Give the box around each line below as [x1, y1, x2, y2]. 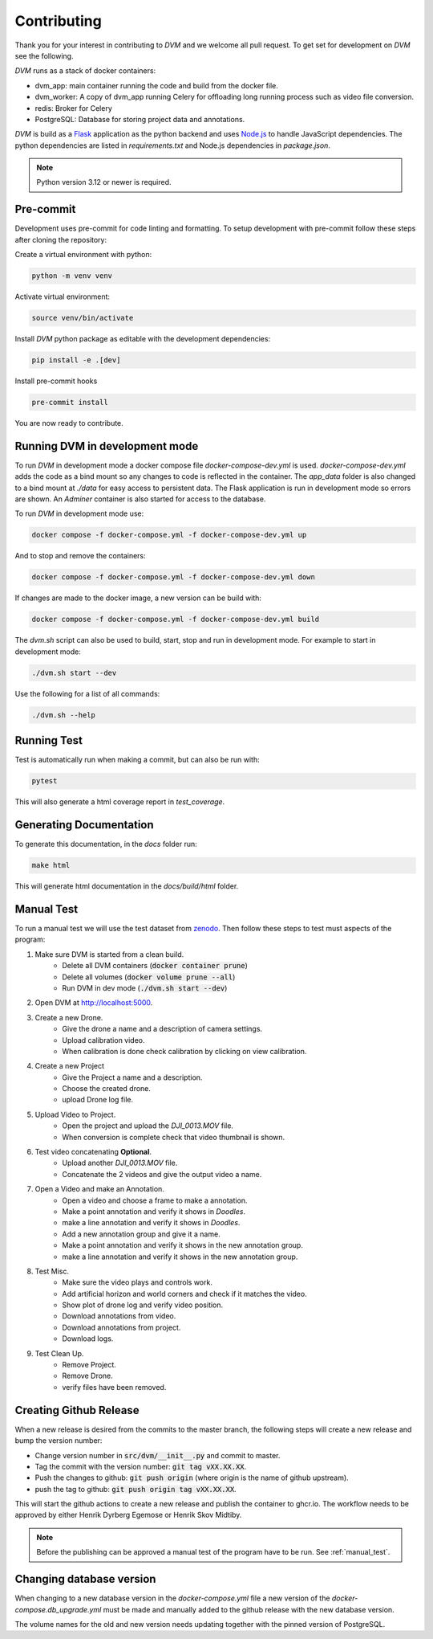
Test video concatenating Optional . [34, 1147, 152, 1157]
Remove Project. [62, 1360, 116, 1370]
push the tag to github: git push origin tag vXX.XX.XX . [34, 1484, 237, 1494]
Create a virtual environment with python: [14, 250, 152, 260]
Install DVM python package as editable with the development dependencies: [14, 334, 271, 344]
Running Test [14, 734, 83, 747]
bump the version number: [14, 1436, 103, 1445]
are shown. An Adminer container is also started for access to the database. [14, 494, 266, 504]
